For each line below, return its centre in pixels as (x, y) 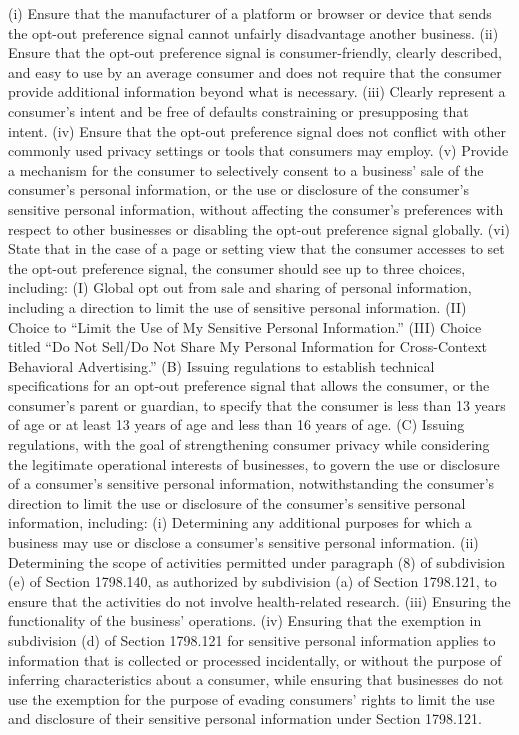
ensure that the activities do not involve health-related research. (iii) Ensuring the (259, 600)
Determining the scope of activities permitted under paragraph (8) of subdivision (256, 561)
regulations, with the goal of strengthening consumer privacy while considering (249, 444)
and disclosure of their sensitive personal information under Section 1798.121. (245, 718)
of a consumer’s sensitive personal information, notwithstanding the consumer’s (251, 483)
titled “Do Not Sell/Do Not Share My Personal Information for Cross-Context (247, 346)
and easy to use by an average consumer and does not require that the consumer (255, 71)
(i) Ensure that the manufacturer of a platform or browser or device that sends (250, 13)
